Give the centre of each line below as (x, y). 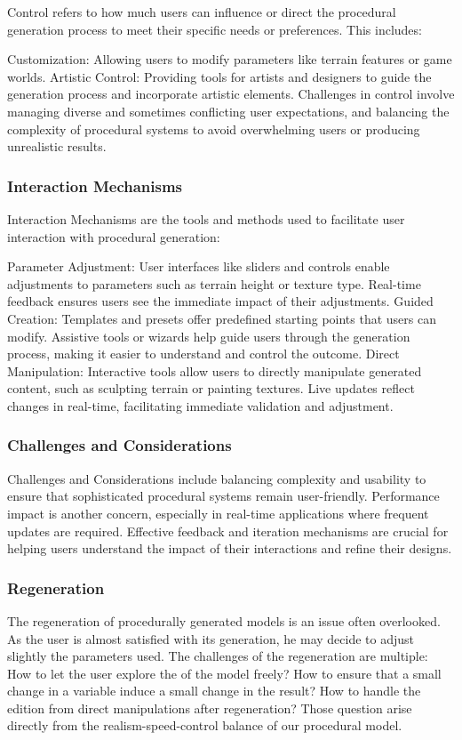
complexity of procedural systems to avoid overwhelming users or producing (214, 129)
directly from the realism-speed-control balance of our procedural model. (205, 725)
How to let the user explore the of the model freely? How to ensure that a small (224, 673)
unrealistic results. (57, 146)
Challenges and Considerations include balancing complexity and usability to (217, 478)
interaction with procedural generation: (114, 236)
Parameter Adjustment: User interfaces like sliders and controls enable (199, 266)
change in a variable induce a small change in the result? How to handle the (214, 691)
